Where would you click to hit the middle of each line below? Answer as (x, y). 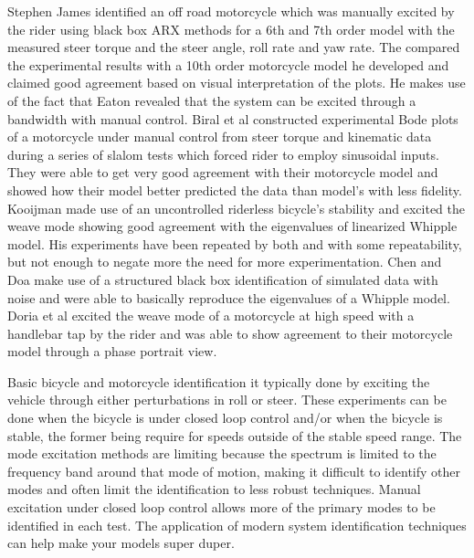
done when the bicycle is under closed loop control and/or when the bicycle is (225, 418)
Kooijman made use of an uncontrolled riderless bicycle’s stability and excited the (237, 208)
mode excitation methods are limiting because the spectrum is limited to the (222, 453)
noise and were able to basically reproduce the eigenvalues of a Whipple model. (229, 297)
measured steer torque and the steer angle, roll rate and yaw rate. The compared (234, 47)
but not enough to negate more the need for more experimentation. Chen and (225, 262)
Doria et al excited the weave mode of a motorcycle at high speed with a (211, 316)
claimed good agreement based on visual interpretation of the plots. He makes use (237, 83)
